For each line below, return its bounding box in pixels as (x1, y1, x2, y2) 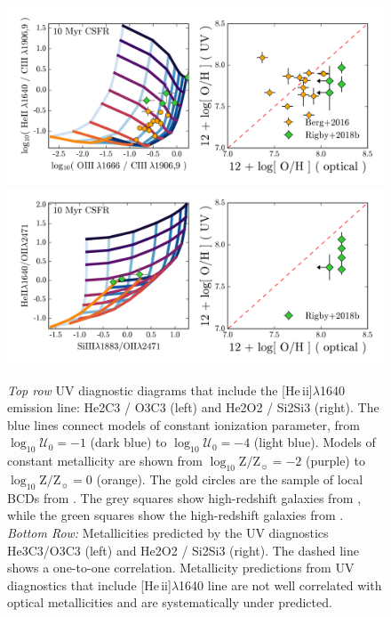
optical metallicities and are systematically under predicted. (7, 593, 332, 612)
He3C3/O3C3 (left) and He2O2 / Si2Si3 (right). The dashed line (7, 540, 360, 559)
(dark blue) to (90, 433, 167, 451)
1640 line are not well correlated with (179, 575, 382, 594)
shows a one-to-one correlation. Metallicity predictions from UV (7, 558, 355, 577)
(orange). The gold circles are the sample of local (96, 470, 363, 489)
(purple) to (305, 451, 365, 470)
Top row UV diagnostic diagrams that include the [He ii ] (7, 380, 313, 399)
